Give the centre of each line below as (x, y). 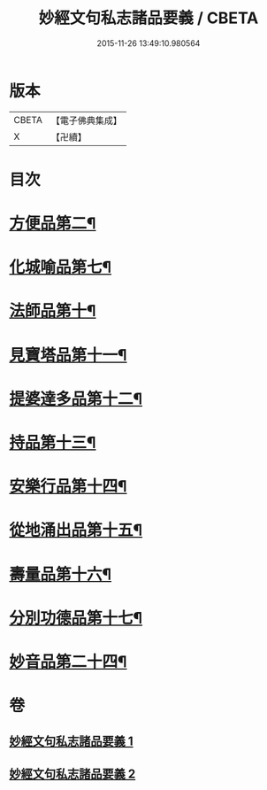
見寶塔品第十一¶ (68, 355)
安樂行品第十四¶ (68, 487)
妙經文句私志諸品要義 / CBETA (149, 18)
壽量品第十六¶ (61, 574)
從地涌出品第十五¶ (76, 530)
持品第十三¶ (53, 443)
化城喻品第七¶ (61, 267)
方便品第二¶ (53, 224)
